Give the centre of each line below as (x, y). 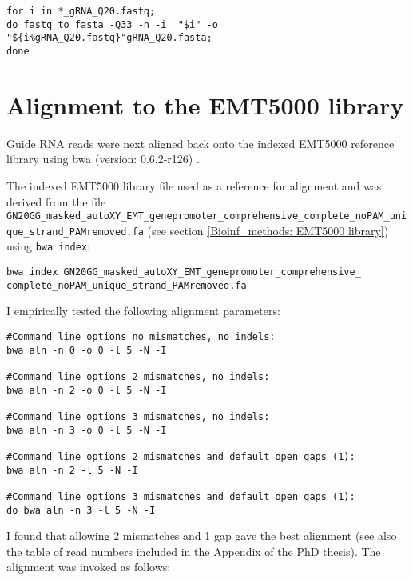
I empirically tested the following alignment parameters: (143, 311)
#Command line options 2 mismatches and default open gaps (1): (181, 456)
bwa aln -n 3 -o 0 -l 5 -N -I (87, 430)
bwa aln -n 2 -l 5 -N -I (72, 470)
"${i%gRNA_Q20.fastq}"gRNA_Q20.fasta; (109, 38)
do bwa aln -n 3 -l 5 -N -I (81, 510)
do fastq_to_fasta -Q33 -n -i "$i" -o (112, 24)
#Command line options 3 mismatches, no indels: (138, 416)
